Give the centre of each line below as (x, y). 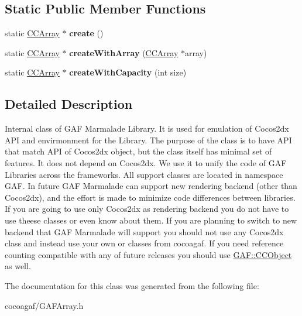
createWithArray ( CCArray (124, 52)
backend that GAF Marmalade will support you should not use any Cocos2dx (144, 231)
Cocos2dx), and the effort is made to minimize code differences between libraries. (150, 197)
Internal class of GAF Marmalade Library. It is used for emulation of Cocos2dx (147, 128)
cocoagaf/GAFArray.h (44, 305)
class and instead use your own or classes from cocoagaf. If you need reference (144, 243)
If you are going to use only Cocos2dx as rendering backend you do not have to (147, 209)
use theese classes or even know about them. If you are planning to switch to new (151, 220)
